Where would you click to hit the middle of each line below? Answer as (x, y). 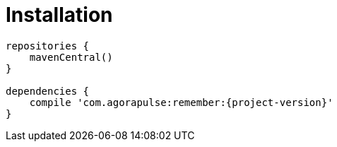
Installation (59, 15)
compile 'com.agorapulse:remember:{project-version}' (181, 102)
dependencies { (48, 91)
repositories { (48, 46)
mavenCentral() (71, 57)
